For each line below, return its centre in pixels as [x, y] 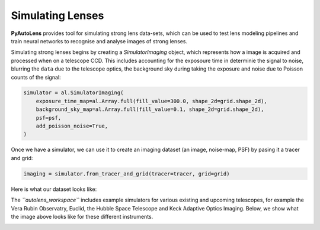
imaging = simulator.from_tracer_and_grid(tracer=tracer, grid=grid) [127, 174]
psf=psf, [49, 118]
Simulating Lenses [57, 15]
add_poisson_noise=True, [72, 126]
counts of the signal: [36, 77]
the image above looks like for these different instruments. [82, 216]
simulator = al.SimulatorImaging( [73, 93]
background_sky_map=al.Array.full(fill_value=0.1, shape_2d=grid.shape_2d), [150, 109]
